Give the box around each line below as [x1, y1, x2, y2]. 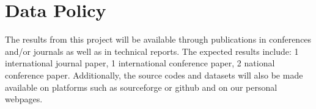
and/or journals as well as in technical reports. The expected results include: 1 [5, 44, 299, 57]
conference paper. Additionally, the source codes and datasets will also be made [5, 68, 303, 81]
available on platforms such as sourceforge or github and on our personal [5, 80, 277, 93]
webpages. [5, 93, 43, 105]
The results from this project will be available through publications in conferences [5, 33, 312, 46]
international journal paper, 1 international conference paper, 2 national [5, 57, 275, 69]
